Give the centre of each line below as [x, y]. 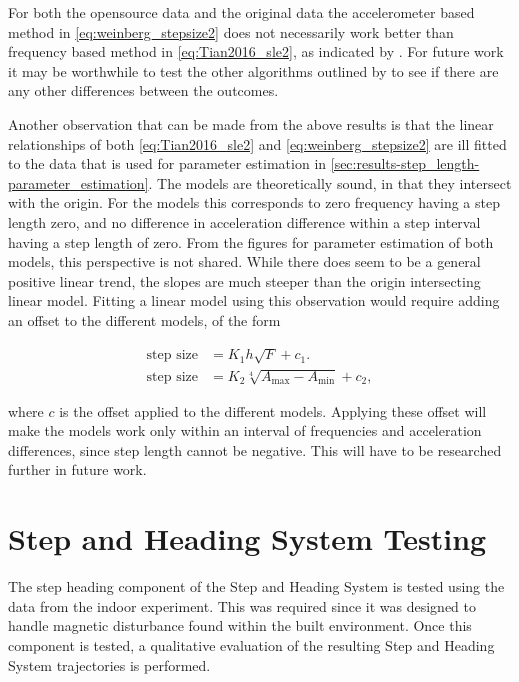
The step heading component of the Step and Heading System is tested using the [256, 586]
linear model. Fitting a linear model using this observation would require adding [254, 300]
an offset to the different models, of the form [144, 319]
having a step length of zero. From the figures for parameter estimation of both [251, 241]
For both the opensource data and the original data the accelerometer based [241, 12]
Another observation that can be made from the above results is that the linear [251, 123]
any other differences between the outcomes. [143, 90]
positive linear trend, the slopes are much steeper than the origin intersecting [244, 280]
